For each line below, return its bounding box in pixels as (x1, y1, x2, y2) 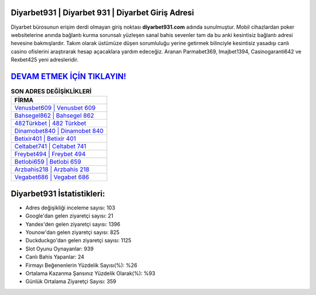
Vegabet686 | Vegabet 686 (14, 173, 90, 181)
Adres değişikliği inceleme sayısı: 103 (25, 204, 115, 211)
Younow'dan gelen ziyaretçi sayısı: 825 (25, 229, 120, 236)
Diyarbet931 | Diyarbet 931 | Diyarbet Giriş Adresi (11, 8, 194, 18)
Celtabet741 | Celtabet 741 (14, 143, 87, 151)
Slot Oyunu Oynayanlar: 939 (25, 245, 94, 252)
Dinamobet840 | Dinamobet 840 (14, 127, 104, 135)
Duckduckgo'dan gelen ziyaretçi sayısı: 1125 (25, 237, 132, 244)
